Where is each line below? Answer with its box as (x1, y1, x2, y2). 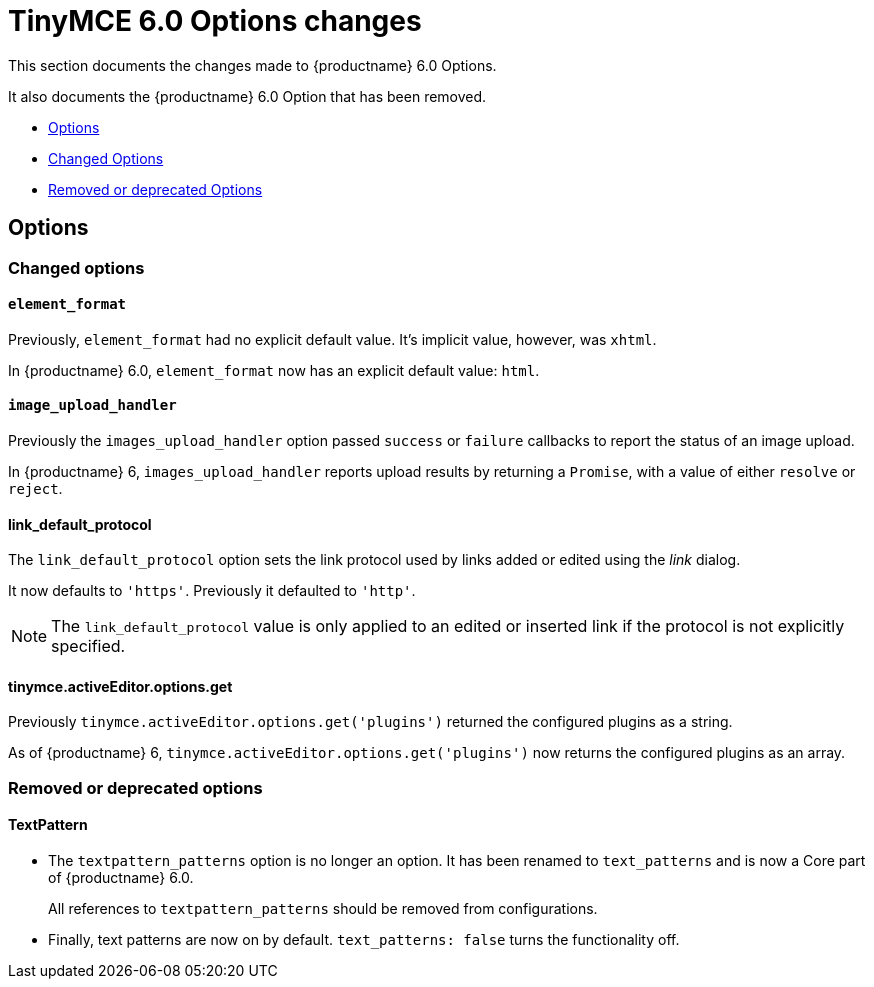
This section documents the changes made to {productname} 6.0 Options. (8, 56, 497, 74)
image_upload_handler (8, 397, 177, 414)
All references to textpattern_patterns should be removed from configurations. (48, 900, 598, 918)
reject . (8, 480, 63, 498)
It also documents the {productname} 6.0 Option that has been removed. (8, 87, 487, 105)
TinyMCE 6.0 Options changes (8, 4, 422, 38)
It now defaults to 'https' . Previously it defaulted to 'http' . (8, 582, 416, 600)
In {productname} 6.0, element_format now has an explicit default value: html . (8, 361, 540, 379)
